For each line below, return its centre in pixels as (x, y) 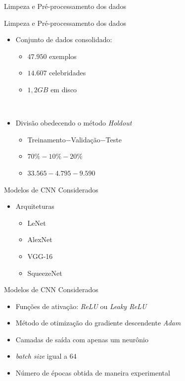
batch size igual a (42, 356)
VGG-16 (40, 256)
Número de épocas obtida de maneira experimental (93, 373)
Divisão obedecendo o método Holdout (74, 123)
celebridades (68, 73)
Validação (86, 139)
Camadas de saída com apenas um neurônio (82, 339)
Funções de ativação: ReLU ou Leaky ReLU (81, 306)
